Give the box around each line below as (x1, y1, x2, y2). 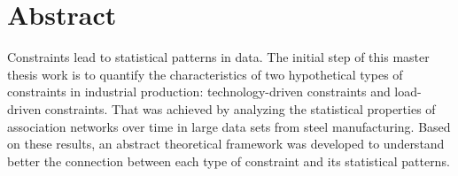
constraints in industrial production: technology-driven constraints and (7, 82, 391, 101)
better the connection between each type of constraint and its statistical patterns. (7, 151, 450, 170)
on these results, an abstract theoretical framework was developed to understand (7, 134, 445, 153)
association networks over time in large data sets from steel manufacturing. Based (7, 117, 451, 135)
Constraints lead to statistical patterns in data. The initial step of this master (7, 48, 430, 66)
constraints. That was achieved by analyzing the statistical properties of (44, 99, 436, 118)
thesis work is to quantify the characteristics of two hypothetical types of (7, 65, 403, 83)
